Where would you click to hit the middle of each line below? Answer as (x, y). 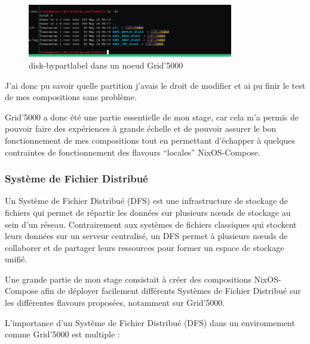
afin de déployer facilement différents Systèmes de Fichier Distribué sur (171, 291)
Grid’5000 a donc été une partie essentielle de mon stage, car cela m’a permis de (152, 117)
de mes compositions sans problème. (71, 97)
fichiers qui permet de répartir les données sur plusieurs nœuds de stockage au (148, 212)
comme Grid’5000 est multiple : (62, 334)
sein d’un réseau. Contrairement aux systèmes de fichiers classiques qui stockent (151, 224)
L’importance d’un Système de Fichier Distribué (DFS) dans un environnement (150, 322)
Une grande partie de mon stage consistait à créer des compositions (128, 279)
